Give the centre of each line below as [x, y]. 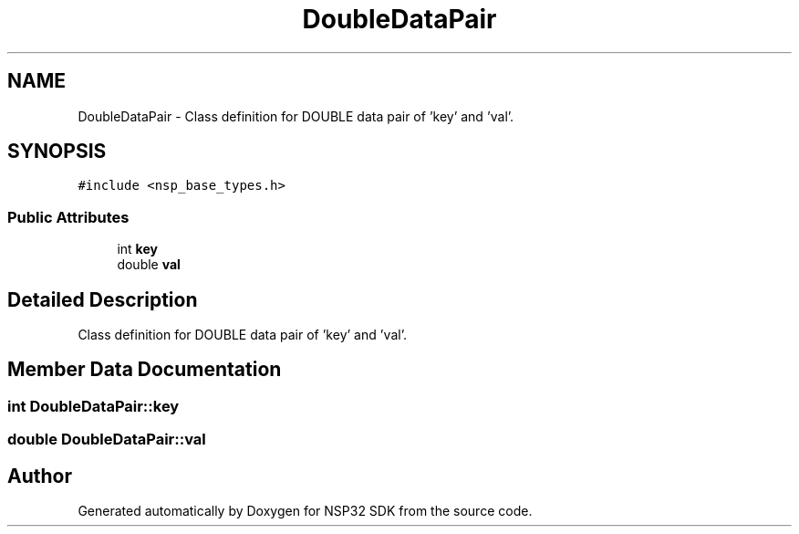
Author [40, 476]
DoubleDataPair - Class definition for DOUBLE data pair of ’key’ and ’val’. [296, 116]
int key [137, 249]
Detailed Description [103, 299]
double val [149, 265]
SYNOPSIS [57, 152]
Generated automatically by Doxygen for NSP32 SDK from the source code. [305, 511]
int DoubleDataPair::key [93, 406]
